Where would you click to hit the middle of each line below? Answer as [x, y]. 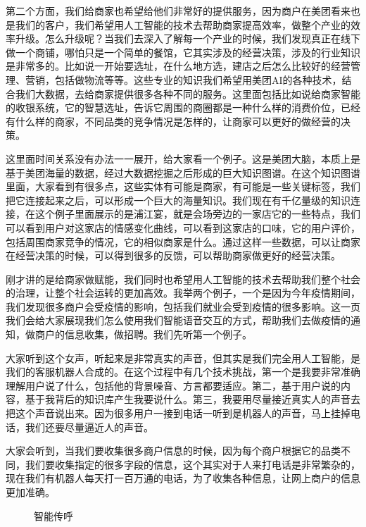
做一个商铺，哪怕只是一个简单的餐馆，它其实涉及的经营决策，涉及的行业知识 [183, 52]
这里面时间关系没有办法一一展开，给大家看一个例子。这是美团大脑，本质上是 [183, 158]
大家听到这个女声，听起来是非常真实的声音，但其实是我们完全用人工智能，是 [183, 358]
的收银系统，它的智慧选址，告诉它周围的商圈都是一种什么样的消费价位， [173, 107]
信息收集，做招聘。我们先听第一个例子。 [158, 334]
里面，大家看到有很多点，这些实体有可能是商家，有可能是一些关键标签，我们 [183, 186]
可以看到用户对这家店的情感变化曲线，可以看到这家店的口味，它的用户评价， [183, 227]
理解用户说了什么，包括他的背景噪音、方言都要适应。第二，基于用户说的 [173, 385]
